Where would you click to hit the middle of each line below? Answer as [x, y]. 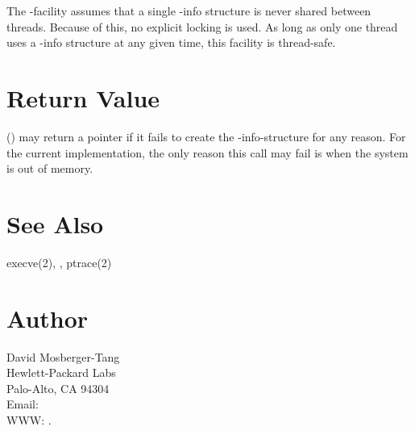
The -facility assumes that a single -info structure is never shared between [189, 10]
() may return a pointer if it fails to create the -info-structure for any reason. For [206, 136]
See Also [55, 223]
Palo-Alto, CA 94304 [58, 388]
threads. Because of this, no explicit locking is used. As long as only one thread [202, 26]
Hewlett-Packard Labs [61, 372]
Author [48, 318]
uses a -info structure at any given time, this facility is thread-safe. [171, 42]
